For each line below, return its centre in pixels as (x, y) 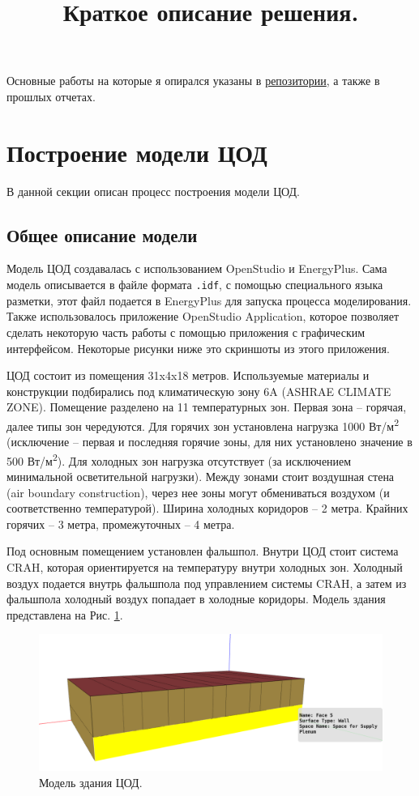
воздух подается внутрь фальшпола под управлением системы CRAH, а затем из (207, 583)
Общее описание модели (102, 234)
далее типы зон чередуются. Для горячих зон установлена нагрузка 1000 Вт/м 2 (203, 424)
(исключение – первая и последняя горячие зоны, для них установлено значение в (209, 442)
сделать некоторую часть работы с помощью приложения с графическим (186, 332)
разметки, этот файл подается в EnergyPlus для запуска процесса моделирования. (209, 300)
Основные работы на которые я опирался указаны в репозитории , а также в (193, 81)
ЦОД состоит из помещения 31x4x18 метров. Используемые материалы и (188, 375)
